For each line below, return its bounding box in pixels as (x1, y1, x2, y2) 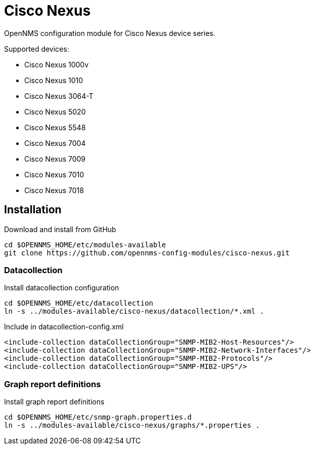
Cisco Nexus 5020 (24, 107, 86, 116)
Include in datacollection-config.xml (4, 322, 124, 331)
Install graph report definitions (4, 397, 105, 406)
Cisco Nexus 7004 (24, 138, 86, 147)
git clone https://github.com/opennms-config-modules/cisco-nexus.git (4, 248, 290, 257)
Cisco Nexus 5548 (24, 123, 86, 132)
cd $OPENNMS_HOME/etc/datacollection (4, 299, 154, 308)
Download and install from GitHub (4, 224, 116, 234)
